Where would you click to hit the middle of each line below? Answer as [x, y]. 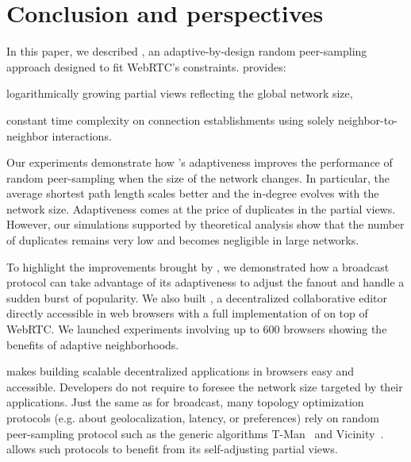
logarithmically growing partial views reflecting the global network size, [180, 93]
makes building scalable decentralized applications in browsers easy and [181, 371]
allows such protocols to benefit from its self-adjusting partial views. [172, 449]
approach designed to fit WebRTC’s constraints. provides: [146, 66]
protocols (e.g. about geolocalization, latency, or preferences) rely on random [193, 418]
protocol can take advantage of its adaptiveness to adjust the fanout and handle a [205, 282]
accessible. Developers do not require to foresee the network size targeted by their [205, 386]
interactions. [82, 135]
